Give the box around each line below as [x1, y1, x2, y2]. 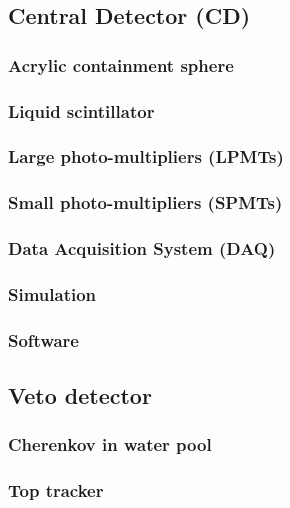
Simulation [8, 281, 97, 306]
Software [8, 327, 79, 352]
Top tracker [8, 478, 104, 503]
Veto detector [8, 380, 152, 411]
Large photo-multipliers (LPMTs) [8, 144, 284, 169]
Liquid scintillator [8, 98, 155, 123]
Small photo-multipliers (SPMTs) [8, 190, 283, 215]
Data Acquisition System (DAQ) [8, 236, 276, 261]
